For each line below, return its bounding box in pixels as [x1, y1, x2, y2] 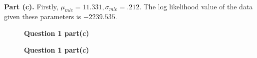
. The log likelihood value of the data [139, 1, 253, 11]
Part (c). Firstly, [4, 1, 58, 11]
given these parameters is [4, 11, 81, 22]
